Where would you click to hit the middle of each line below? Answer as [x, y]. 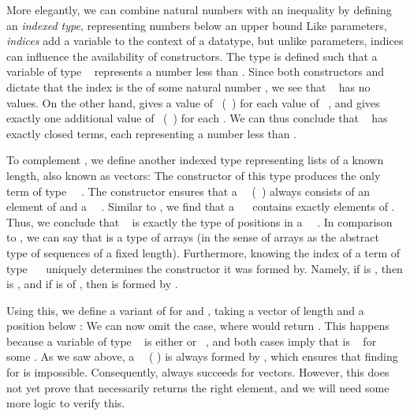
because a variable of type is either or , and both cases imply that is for [192, 341]
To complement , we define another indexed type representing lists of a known [195, 160]
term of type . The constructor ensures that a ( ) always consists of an [188, 191]
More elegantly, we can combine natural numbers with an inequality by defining [199, 9]
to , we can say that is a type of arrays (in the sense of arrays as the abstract [193, 237]
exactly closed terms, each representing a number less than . [151, 133]
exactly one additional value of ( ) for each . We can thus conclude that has [197, 118]
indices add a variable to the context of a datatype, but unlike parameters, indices [205, 41]
